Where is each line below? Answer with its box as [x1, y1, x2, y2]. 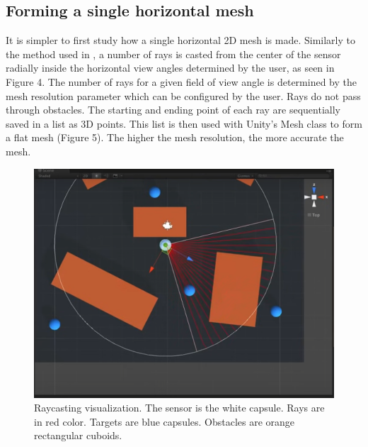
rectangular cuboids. [34, 428, 122, 443]
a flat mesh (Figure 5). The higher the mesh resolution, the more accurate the [6, 130, 344, 145]
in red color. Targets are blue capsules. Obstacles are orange [34, 414, 295, 429]
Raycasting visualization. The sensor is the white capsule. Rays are [34, 400, 325, 415]
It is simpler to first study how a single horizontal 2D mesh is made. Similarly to [6, 33, 355, 48]
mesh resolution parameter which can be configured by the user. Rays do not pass [6, 88, 361, 103]
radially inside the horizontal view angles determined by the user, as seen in [6, 60, 335, 75]
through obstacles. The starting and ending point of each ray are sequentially [6, 102, 340, 117]
